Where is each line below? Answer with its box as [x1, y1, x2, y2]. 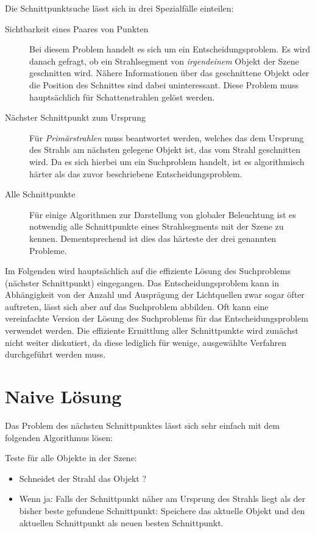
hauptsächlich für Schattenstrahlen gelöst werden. [29, 90, 215, 103]
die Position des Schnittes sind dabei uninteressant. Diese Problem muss [29, 78, 299, 91]
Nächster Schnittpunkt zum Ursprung [5, 111, 146, 124]
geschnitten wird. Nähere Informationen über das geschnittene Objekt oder [29, 66, 310, 79]
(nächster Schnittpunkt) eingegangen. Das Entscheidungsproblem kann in [5, 276, 280, 289]
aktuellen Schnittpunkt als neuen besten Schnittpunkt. [19, 516, 224, 529]
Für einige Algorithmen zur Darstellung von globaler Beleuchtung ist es [29, 208, 296, 221]
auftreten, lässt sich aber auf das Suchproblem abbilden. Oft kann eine [5, 300, 269, 312]
